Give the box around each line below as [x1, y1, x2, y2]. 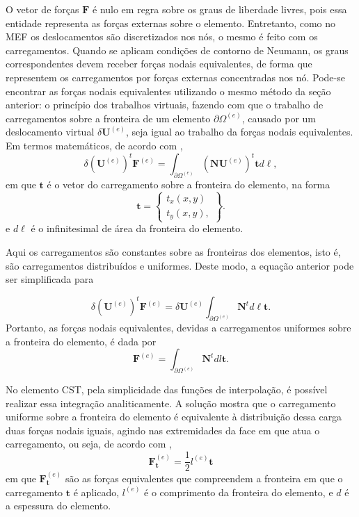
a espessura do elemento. [6, 498, 111, 513]
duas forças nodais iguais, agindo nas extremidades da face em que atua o [6, 422, 320, 437]
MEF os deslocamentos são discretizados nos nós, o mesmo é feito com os [6, 29, 318, 44]
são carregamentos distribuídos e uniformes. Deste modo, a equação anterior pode [6, 258, 354, 272]
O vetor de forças [6, 2, 79, 16]
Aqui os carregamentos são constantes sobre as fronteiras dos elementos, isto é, [6, 245, 341, 259]
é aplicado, [73, 484, 120, 499]
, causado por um [241, 110, 317, 125]
